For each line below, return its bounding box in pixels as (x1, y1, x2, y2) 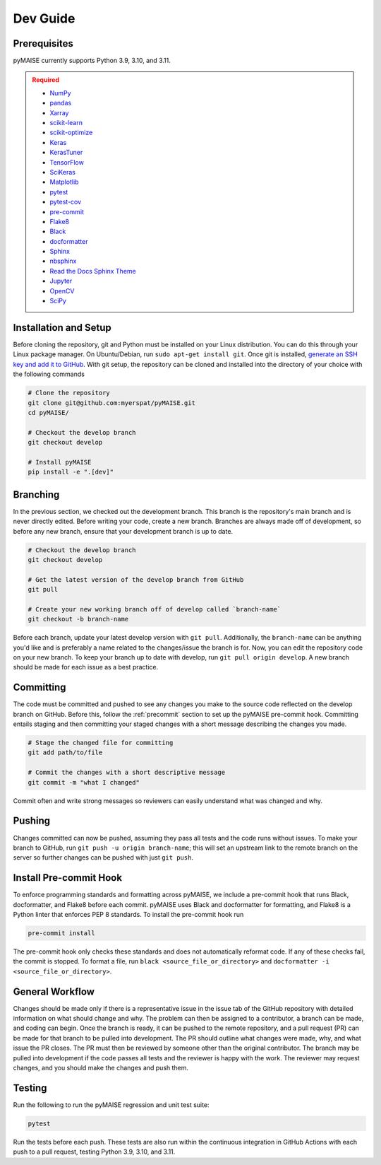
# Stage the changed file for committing (28, 739, 174, 747)
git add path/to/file (28, 749, 103, 756)
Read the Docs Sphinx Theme (49, 267, 137, 275)
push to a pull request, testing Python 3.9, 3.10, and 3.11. (13, 1147, 176, 1156)
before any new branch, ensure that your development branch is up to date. (13, 527, 233, 535)
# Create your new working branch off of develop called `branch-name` (28, 605, 282, 613)
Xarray (49, 108, 69, 117)
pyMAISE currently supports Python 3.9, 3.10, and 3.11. (13, 57, 171, 65)
